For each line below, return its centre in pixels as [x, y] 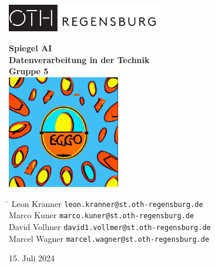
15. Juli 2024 [32, 258]
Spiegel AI [31, 47]
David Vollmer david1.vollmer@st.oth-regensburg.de [110, 227]
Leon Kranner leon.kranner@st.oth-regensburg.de [107, 203]
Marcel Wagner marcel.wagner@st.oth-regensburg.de [109, 238]
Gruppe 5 [29, 71]
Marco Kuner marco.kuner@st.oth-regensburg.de [102, 215]
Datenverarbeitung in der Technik [79, 59]
